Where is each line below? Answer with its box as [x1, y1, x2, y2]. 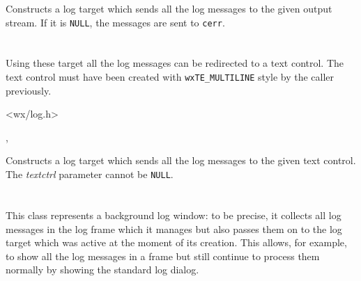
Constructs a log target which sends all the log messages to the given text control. [6, 153, 356, 168]
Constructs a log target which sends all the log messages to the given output [6, 1, 332, 15]
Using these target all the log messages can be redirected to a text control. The [6, 56, 344, 70]
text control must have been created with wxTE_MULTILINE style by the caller [6, 70, 335, 84]
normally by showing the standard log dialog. [6, 262, 199, 277]
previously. [6, 83, 52, 97]
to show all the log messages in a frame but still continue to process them [6, 248, 320, 263]
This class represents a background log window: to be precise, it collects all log [6, 207, 341, 222]
